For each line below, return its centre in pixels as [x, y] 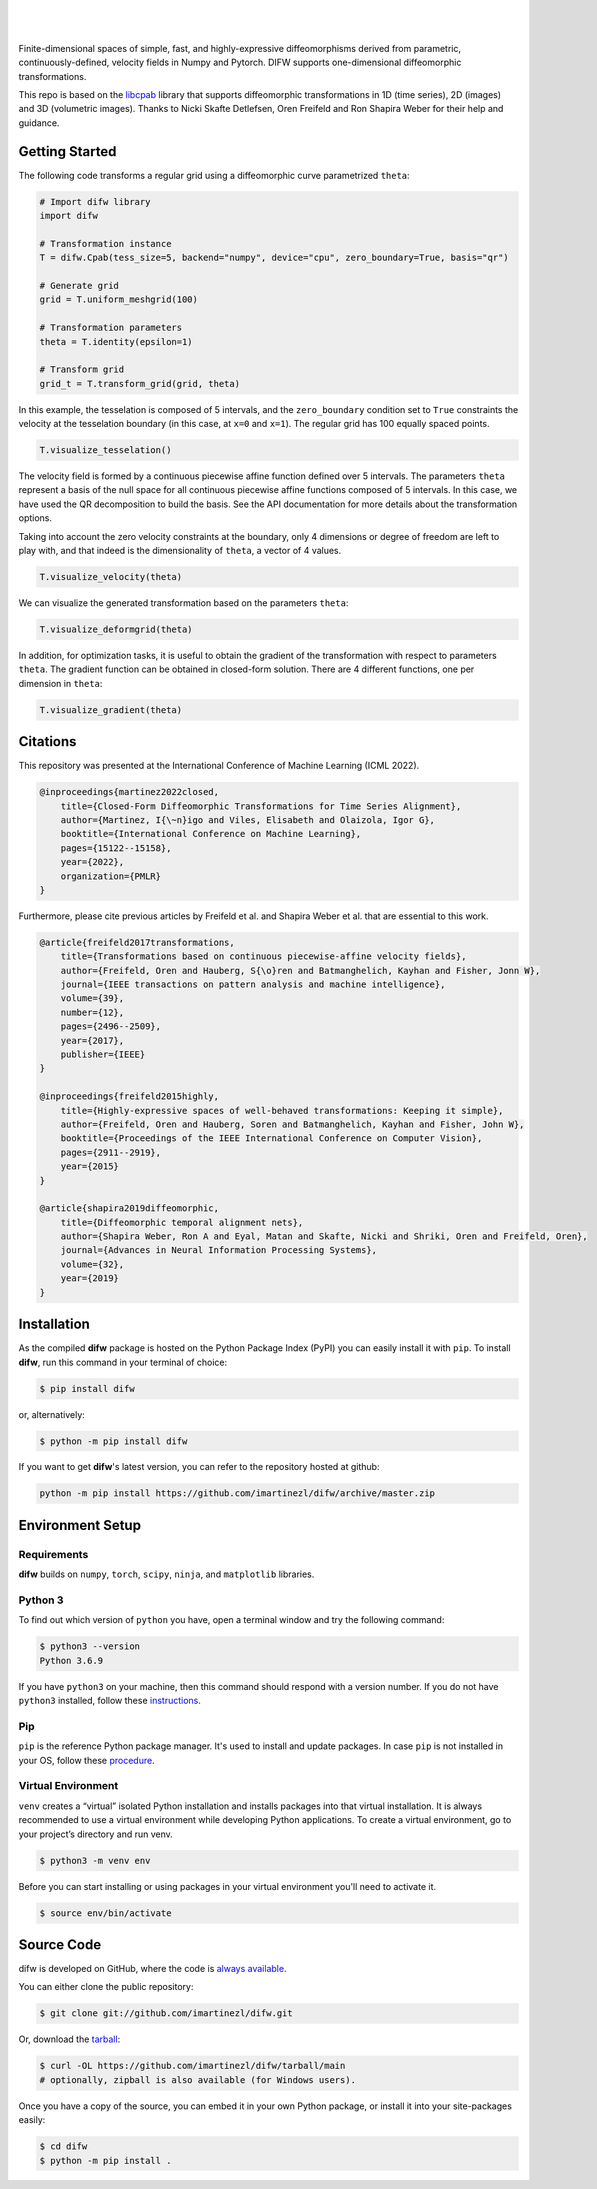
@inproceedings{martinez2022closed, [129, 792]
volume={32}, [92, 1264]
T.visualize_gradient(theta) [111, 709]
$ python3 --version [89, 1646]
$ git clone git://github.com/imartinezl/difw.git [166, 2013]
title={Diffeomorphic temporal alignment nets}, [182, 1222]
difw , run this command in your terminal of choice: [123, 1362]
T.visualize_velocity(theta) [111, 576]
